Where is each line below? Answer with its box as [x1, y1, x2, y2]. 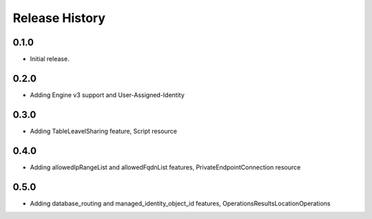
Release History [12, 10, 106, 25]
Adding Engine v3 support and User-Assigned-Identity [30, 90, 185, 99]
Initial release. [30, 55, 70, 63]
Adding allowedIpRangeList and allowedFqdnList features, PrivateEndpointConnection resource [30, 163, 301, 171]
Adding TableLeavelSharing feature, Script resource [30, 127, 178, 135]
